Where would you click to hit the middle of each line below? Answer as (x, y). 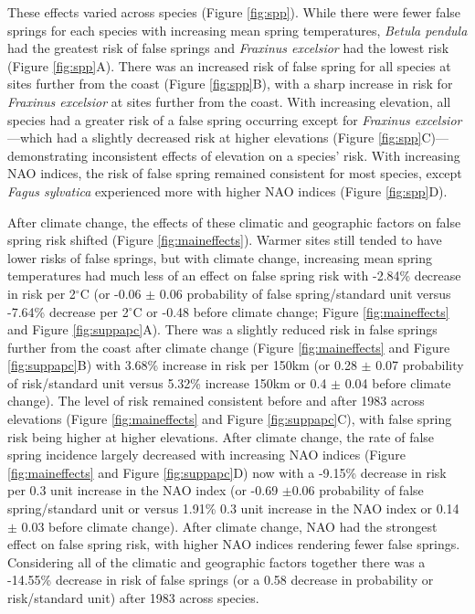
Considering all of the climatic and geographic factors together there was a (216, 561)
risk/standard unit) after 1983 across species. (133, 598)
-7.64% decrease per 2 (68, 311)
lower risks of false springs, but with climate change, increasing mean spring (220, 257)
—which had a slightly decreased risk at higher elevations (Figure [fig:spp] (215, 138)
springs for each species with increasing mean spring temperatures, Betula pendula (237, 30)
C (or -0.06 (111, 293)
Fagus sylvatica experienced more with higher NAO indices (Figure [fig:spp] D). (227, 191)
